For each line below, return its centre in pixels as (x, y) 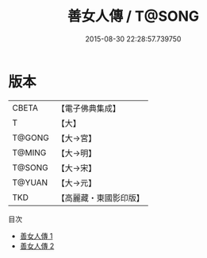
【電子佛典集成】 (88, 108)
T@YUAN (30, 182)
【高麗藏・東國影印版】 (100, 197)
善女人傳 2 (37, 246)
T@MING (29, 152)
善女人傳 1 (36, 236)
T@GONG (31, 138)
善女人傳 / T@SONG (133, 16)
